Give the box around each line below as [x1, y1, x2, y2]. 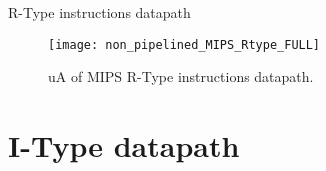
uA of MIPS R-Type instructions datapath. [48, 66, 314, 87]
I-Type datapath [8, 125, 240, 166]
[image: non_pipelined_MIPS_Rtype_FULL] [48, 37, 321, 52]
